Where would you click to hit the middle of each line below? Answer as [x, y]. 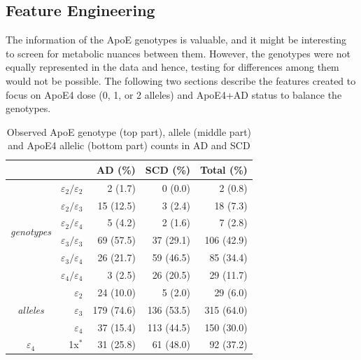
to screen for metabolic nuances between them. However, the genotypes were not [178, 53]
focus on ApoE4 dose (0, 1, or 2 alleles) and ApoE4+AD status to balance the [174, 94]
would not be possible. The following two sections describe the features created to [181, 80]
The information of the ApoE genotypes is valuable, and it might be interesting [176, 40]
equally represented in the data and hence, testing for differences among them [172, 67]
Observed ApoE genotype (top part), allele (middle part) [129, 131]
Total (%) [224, 169]
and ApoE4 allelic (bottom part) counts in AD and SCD [129, 145]
